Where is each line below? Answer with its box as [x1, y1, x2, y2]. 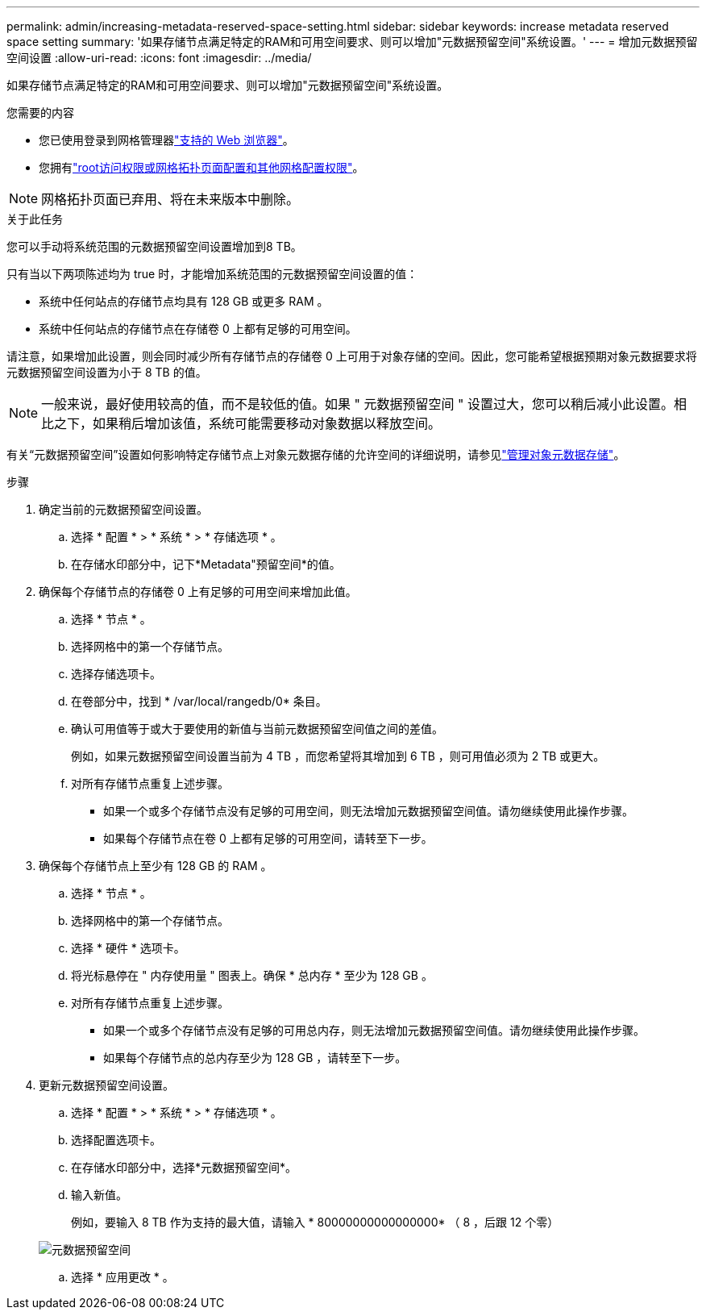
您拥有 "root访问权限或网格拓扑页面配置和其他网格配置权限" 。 [39, 160, 364, 174]
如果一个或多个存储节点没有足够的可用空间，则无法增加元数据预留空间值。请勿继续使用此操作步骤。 [103, 804, 633, 818]
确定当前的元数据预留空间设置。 [39, 502, 208, 516]
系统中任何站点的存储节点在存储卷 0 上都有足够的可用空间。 [39, 322, 357, 335]
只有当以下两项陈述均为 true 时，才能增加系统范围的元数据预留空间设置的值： [6, 267, 418, 281]
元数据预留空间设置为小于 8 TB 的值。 [6, 365, 207, 379]
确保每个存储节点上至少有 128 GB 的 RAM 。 [39, 859, 272, 872]
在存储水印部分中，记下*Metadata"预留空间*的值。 [71, 557, 341, 571]
